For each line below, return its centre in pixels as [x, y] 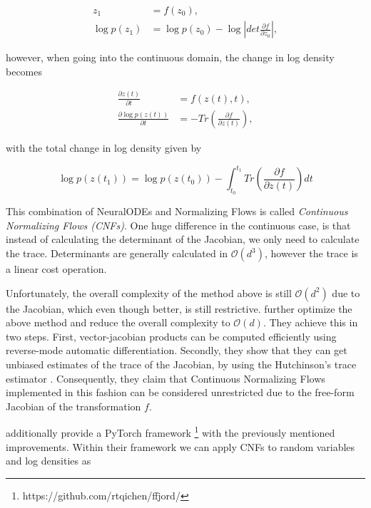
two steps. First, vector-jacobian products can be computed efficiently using [171, 336]
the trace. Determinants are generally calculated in [117, 253]
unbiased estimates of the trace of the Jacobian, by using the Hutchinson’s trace [181, 364]
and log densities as [49, 461]
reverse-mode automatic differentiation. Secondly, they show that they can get [177, 350]
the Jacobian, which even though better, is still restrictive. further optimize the [179, 308]
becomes [24, 71]
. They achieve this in [310, 322]
